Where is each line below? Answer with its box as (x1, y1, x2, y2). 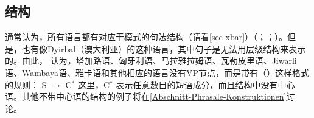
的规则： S (5, 78, 47, 91)
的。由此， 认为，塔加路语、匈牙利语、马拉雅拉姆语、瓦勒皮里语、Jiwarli (5, 54, 297, 67)
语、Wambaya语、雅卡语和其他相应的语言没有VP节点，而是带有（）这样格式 (5, 66, 309, 78)
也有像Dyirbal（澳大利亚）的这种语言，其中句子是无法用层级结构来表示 (21, 42, 306, 55)
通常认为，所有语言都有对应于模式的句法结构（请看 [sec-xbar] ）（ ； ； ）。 (5, 30, 288, 43)
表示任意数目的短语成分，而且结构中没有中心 (116, 78, 295, 91)
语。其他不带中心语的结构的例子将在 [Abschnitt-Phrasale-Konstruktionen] (5, 90, 287, 103)
